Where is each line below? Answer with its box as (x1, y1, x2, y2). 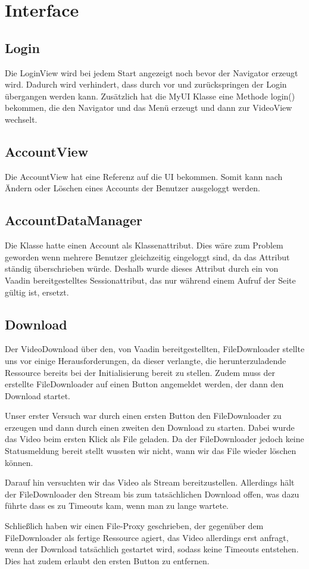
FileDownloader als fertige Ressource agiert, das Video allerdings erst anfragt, (5, 531, 289, 543)
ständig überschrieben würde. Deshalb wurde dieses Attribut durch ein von (5, 262, 279, 275)
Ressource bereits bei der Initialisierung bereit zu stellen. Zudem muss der (5, 366, 275, 378)
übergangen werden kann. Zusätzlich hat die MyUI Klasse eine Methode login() (5, 89, 295, 102)
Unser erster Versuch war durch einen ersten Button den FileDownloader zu (5, 409, 282, 422)
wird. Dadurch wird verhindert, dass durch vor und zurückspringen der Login (5, 78, 287, 91)
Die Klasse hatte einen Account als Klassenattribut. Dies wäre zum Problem (5, 239, 283, 251)
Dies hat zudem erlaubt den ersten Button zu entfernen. (5, 554, 210, 567)
